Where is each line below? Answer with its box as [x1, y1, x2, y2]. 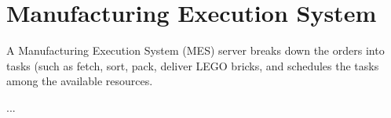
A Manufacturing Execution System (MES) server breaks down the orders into [6, 42, 385, 59]
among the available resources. [6, 73, 153, 89]
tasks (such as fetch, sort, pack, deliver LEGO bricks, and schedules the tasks [6, 57, 379, 73]
